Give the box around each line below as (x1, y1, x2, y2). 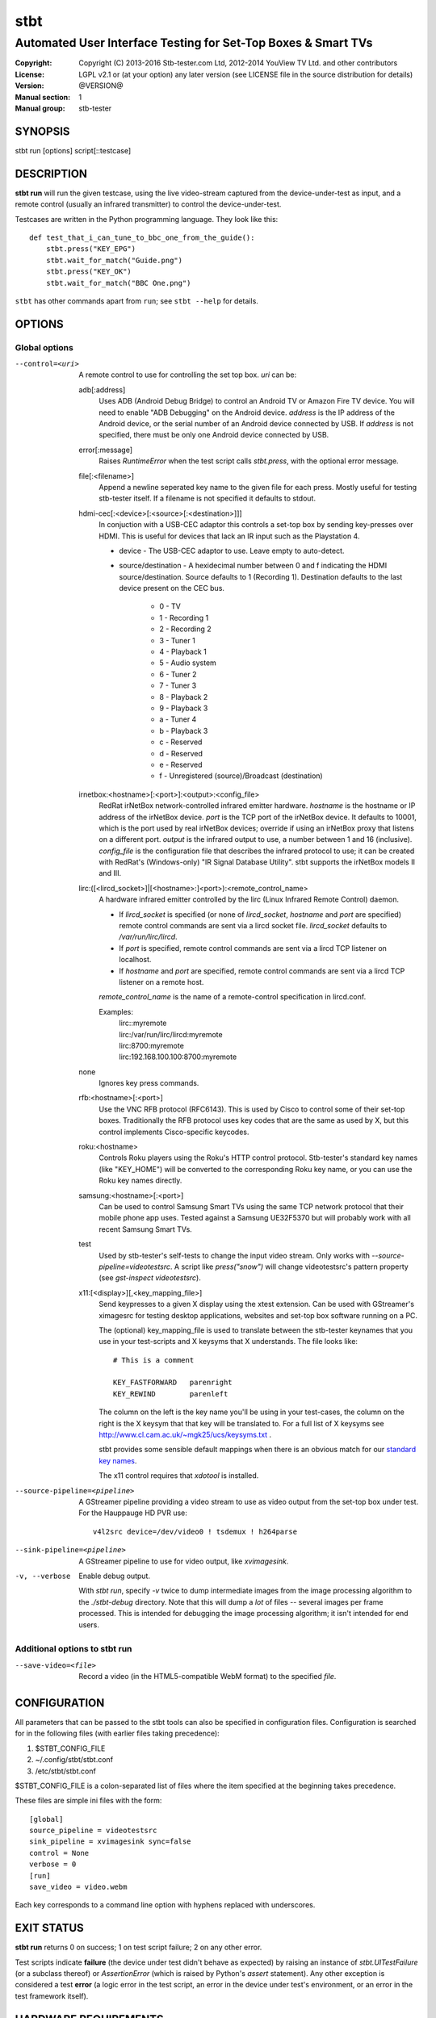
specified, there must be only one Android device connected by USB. (99, 430, 329, 440)
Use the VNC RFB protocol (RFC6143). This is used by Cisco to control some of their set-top (99, 1104, 405, 1114)
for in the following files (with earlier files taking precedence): (15, 1728, 220, 1739)
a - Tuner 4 (159, 714, 197, 724)
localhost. (119, 955, 152, 965)
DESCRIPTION (15, 166, 88, 181)
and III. (99, 869, 121, 878)
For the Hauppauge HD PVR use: (78, 1508, 187, 1518)
